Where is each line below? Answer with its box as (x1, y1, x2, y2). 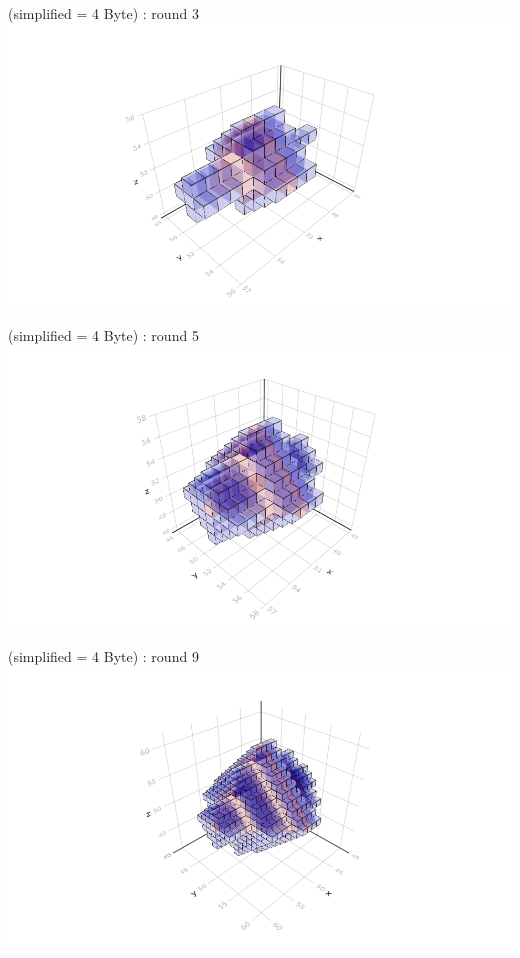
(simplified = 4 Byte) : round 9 (8, 646, 199, 667)
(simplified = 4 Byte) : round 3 (8, 3, 199, 23)
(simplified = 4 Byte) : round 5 (8, 324, 199, 345)
